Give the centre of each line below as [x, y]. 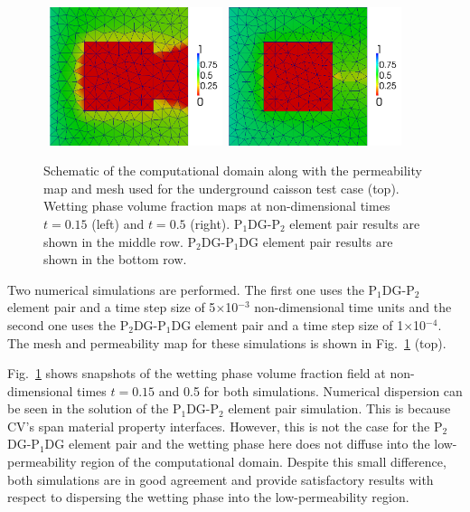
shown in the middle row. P [120, 241]
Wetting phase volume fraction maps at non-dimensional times [217, 206]
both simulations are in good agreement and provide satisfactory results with [221, 479]
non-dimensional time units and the [353, 307]
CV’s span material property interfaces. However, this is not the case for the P [225, 426]
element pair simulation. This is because [339, 408]
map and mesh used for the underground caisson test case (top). [221, 188]
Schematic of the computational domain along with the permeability [233, 171]
